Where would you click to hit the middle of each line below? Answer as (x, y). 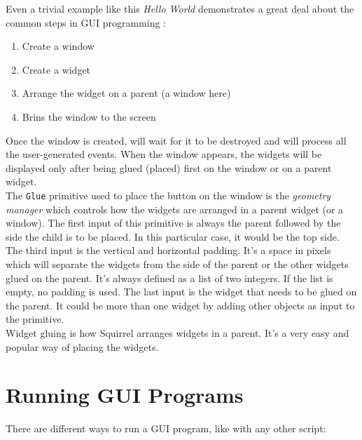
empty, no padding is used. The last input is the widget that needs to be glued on (181, 292)
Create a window (58, 46)
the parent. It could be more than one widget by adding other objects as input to (180, 305)
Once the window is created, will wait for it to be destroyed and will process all (176, 140)
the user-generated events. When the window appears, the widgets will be (164, 154)
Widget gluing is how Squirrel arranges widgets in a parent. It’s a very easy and (177, 332)
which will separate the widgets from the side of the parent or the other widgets (177, 264)
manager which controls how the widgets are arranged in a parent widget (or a (175, 209)
